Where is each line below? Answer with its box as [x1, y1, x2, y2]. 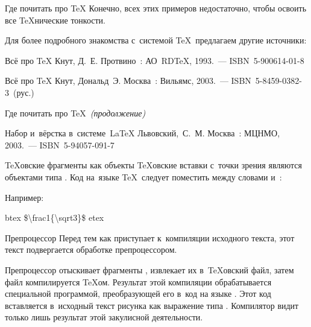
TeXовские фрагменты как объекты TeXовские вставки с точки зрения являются [5, 159, 302, 171]
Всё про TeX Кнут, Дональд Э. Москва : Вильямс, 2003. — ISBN [5, 74, 251, 87]
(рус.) [13, 86, 34, 98]
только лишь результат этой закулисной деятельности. [5, 311, 203, 323]
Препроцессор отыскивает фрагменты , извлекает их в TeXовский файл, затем [5, 263, 294, 276]
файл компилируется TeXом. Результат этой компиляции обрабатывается [5, 275, 272, 288]
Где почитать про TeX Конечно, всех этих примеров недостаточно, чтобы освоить [5, 2, 307, 14]
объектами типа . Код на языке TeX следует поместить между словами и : [5, 170, 282, 183]
